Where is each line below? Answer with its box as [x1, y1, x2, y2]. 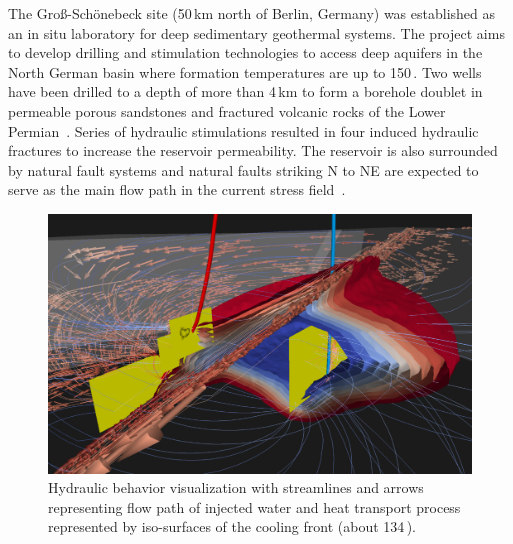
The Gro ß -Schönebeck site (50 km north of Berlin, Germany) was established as [8, 3, 496, 23]
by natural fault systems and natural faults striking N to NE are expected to [8, 159, 479, 180]
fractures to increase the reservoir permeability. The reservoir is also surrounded [8, 140, 498, 161]
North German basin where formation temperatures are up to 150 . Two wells [8, 61, 482, 82]
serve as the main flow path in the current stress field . [8, 179, 346, 200]
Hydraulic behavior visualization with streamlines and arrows [48, 477, 424, 498]
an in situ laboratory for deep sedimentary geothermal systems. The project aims [8, 22, 505, 43]
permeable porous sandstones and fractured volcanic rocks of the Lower [8, 100, 446, 121]
